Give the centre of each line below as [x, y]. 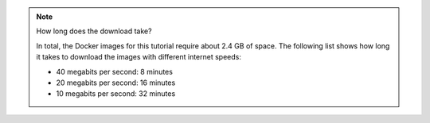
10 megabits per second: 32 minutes [116, 94]
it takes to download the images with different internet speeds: [139, 57]
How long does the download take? [94, 31]
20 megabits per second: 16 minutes [116, 83]
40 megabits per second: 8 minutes [114, 71]
